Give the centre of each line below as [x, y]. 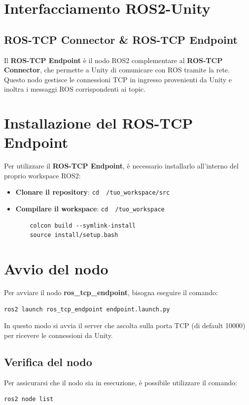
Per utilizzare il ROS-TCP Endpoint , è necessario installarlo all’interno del [121, 166]
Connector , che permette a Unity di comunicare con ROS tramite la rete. [117, 70]
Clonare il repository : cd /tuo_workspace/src [93, 192]
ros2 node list [29, 399]
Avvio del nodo [56, 269]
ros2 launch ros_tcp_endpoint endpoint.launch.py [87, 309]
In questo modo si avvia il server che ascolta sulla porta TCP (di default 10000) [125, 325]
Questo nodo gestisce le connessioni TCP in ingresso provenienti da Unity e [118, 79]
